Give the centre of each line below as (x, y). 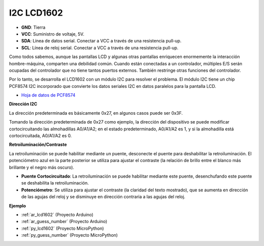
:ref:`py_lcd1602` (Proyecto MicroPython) (63, 228)
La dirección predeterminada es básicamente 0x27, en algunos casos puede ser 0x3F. (96, 113)
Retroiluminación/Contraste (38, 144)
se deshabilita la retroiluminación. (55, 183)
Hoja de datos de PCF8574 (48, 95)
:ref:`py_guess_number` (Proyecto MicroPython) (70, 235)
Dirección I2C (23, 104)
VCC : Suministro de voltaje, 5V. (53, 34)
